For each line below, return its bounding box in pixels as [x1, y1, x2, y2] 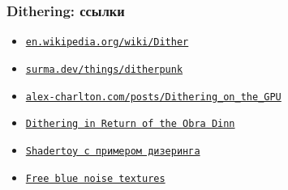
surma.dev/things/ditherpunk [25, 63, 183, 75]
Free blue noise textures [25, 172, 165, 184]
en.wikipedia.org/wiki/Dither [25, 36, 189, 49]
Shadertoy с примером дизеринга [25, 145, 200, 157]
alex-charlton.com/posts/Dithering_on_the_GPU [25, 91, 282, 103]
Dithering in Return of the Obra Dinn [25, 118, 235, 130]
